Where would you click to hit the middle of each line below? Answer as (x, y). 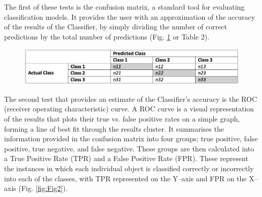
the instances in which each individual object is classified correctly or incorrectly (129, 168)
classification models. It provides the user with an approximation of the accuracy (130, 16)
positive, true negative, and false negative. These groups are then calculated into (129, 148)
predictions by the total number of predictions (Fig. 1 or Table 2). (107, 36)
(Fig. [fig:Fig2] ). (43, 188)
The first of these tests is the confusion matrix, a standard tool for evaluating (124, 7)
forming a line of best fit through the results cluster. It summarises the (114, 128)
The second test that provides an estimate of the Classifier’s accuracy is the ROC (131, 98)
